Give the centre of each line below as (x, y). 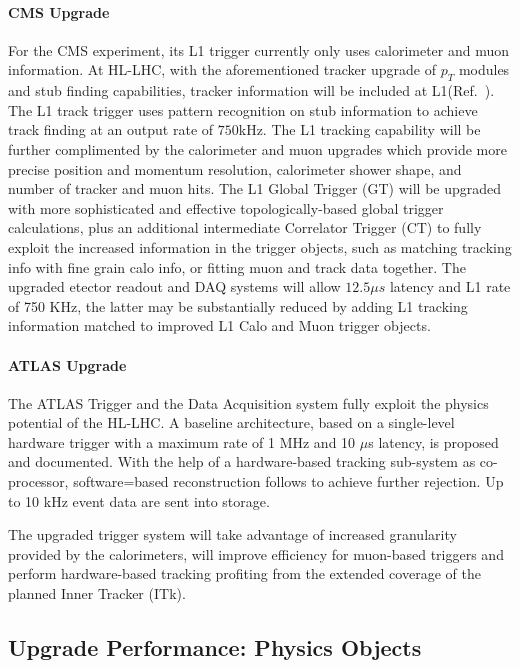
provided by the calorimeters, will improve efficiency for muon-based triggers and (256, 553)
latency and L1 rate (450, 286)
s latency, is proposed (433, 441)
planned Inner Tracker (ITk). (97, 593)
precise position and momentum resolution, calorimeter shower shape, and (235, 168)
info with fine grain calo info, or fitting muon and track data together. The (237, 266)
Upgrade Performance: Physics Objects (215, 647)
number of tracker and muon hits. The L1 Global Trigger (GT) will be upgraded (255, 188)
